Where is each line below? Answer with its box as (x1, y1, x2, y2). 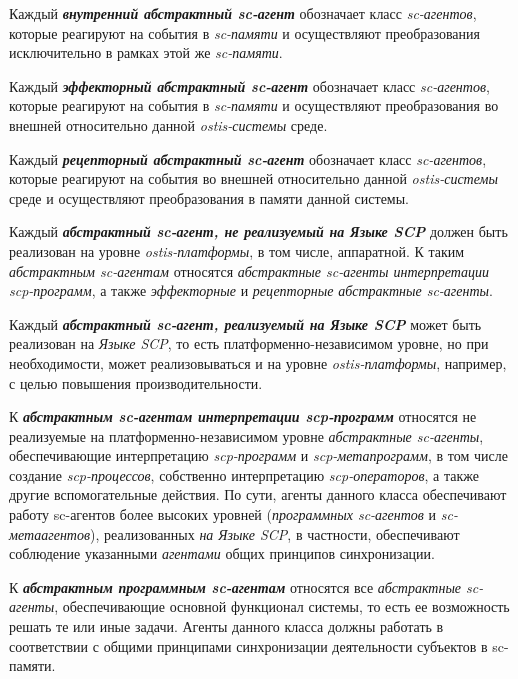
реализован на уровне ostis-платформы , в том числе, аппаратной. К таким (9, 240, 465, 261)
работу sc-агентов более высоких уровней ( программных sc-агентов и (9, 504, 437, 525)
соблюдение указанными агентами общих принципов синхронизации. (9, 543, 435, 564)
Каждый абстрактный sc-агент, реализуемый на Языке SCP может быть (9, 313, 482, 334)
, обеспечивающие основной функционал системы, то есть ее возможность (54, 596, 510, 617)
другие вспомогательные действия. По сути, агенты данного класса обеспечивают (9, 484, 507, 505)
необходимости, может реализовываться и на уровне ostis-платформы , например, (9, 352, 507, 373)
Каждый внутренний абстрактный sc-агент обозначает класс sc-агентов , (9, 3, 477, 23)
